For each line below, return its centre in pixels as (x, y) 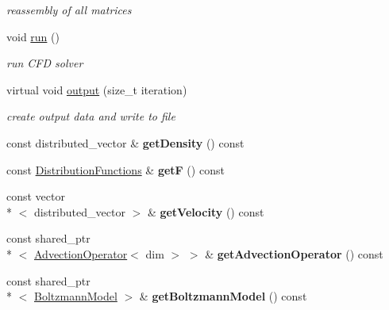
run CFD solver (45, 63)
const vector (36, 196)
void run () (33, 36)
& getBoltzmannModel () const (223, 296)
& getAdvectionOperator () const (294, 253)
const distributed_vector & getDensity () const (125, 142)
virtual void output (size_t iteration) (97, 89)
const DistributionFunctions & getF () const (116, 169)
